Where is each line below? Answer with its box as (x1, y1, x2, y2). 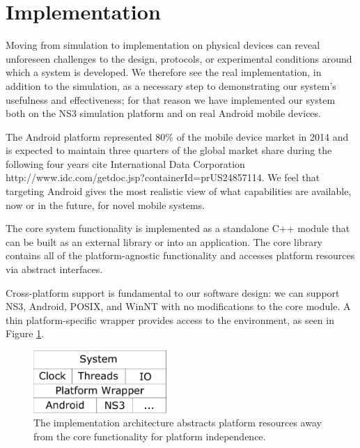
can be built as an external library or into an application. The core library (6, 234, 323, 249)
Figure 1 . (6, 326, 45, 341)
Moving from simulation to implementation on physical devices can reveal (6, 38, 320, 52)
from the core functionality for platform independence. (33, 428, 266, 443)
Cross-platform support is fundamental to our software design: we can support (6, 285, 340, 300)
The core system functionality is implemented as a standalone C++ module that (6, 221, 350, 235)
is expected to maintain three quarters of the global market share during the (6, 143, 332, 157)
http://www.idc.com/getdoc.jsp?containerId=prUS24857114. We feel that (6, 170, 320, 185)
